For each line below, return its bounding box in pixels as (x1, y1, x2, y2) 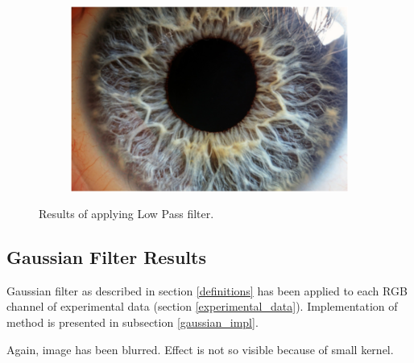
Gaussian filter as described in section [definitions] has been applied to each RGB (6, 282, 408, 299)
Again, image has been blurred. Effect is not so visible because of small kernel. (6, 340, 394, 357)
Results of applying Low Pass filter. (39, 205, 214, 222)
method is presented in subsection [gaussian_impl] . (6, 314, 259, 331)
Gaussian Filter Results (6, 245, 206, 270)
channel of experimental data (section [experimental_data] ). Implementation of (6, 298, 398, 315)
